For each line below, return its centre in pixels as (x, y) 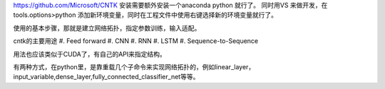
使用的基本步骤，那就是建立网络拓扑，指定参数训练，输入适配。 (107, 28)
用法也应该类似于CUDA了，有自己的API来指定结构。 (90, 54)
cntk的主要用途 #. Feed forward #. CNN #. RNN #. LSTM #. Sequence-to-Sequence (136, 41)
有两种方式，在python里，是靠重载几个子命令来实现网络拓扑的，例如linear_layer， (134, 66)
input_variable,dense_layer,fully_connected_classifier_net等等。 (106, 77)
